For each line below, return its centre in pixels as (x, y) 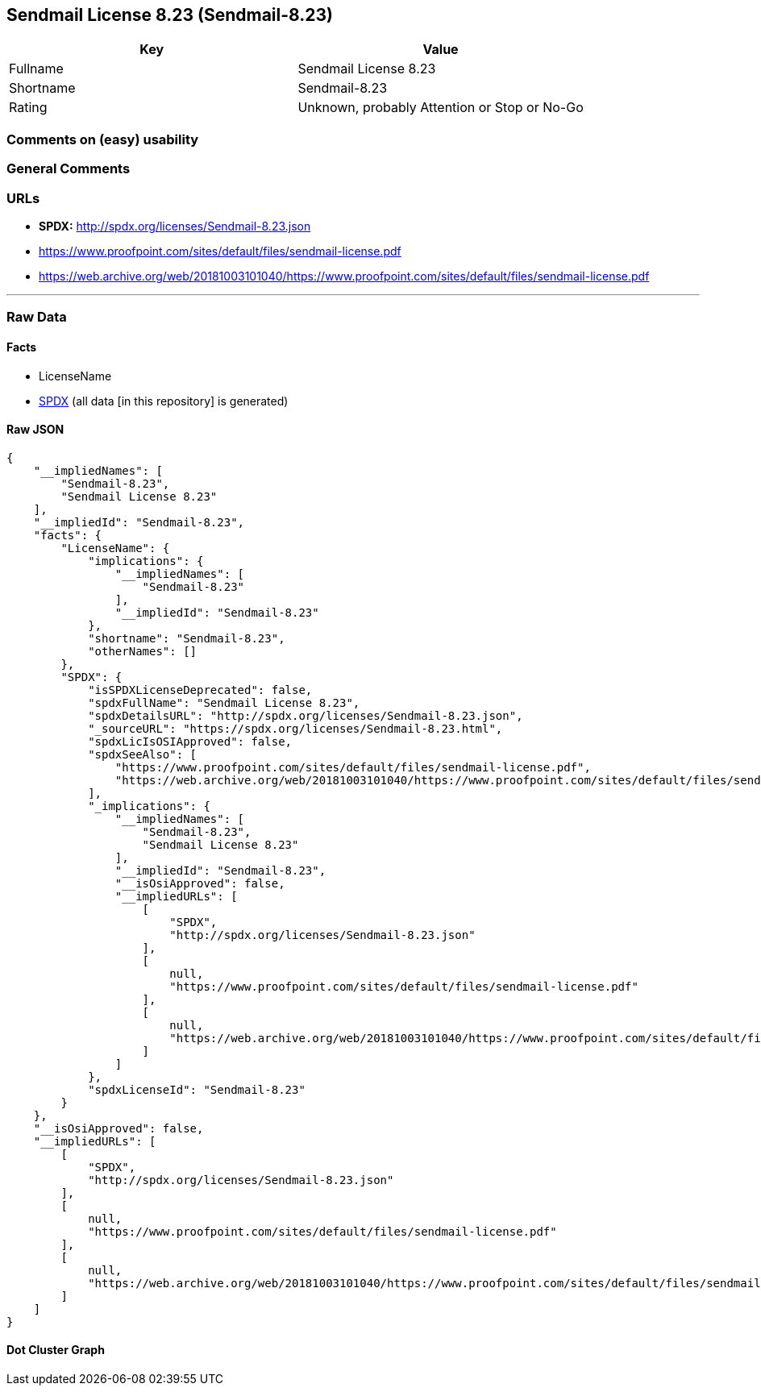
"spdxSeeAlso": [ (143, 754)
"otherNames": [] (143, 651)
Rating (28, 108)
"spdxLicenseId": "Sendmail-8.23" (197, 1089)
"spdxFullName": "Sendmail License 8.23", (224, 702)
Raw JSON (35, 430)
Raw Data (37, 317)
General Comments (69, 169)
